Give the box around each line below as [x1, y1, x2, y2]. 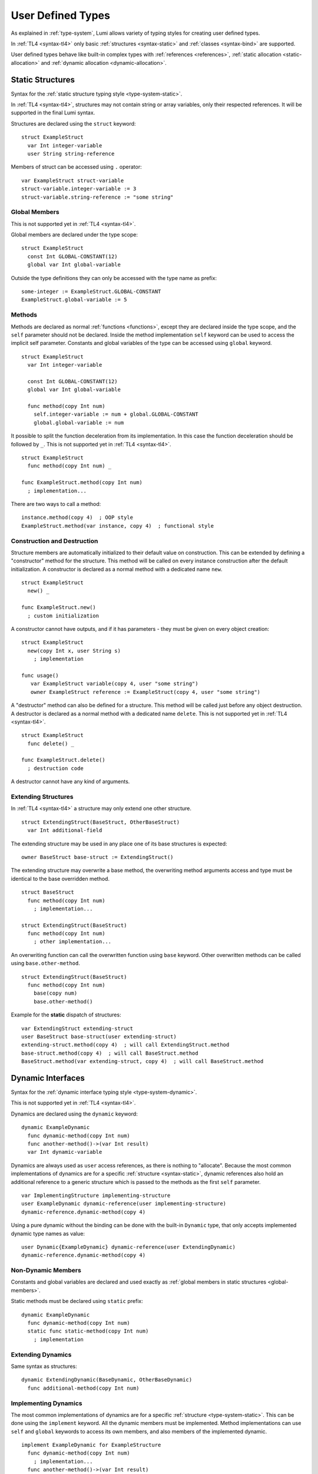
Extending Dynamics [11, 1350, 72, 1358]
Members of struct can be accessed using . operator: [11, 163, 142, 170]
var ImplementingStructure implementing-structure [21, 1192, 171, 1199]
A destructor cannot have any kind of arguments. [11, 778, 130, 785]
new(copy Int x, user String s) [27, 647, 121, 654]
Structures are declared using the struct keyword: [11, 120, 136, 127]
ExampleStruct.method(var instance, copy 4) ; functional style [21, 522, 214, 529]
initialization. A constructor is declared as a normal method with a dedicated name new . [11, 565, 223, 573]
